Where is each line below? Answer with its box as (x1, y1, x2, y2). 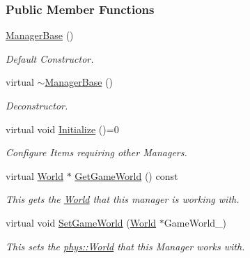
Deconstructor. (6, 98, 68, 112)
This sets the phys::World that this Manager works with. (6, 238, 245, 253)
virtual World (6, 168, 63, 183)
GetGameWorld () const (75, 168, 178, 183)
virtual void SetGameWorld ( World (6, 215, 157, 229)
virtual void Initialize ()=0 (6, 121, 119, 136)
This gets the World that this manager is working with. (6, 192, 240, 206)
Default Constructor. (6, 51, 94, 66)
